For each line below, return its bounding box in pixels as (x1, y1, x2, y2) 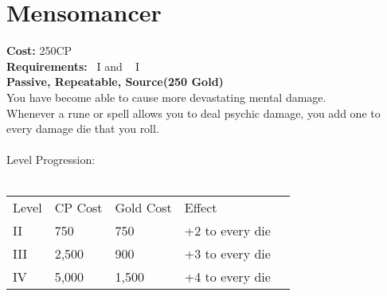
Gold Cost (115, 198, 172, 217)
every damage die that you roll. (6, 120, 159, 137)
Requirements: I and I (6, 57, 140, 74)
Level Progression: (6, 151, 96, 168)
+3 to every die (184, 244, 271, 263)
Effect (184, 198, 217, 217)
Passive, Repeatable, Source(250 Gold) (6, 73, 224, 90)
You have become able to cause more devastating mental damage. (6, 88, 326, 105)
